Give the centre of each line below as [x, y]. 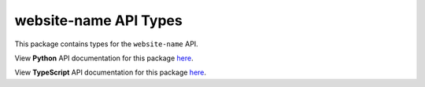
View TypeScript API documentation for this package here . [111, 72]
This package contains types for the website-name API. [106, 44]
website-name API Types [98, 20]
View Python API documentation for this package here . [104, 58]
